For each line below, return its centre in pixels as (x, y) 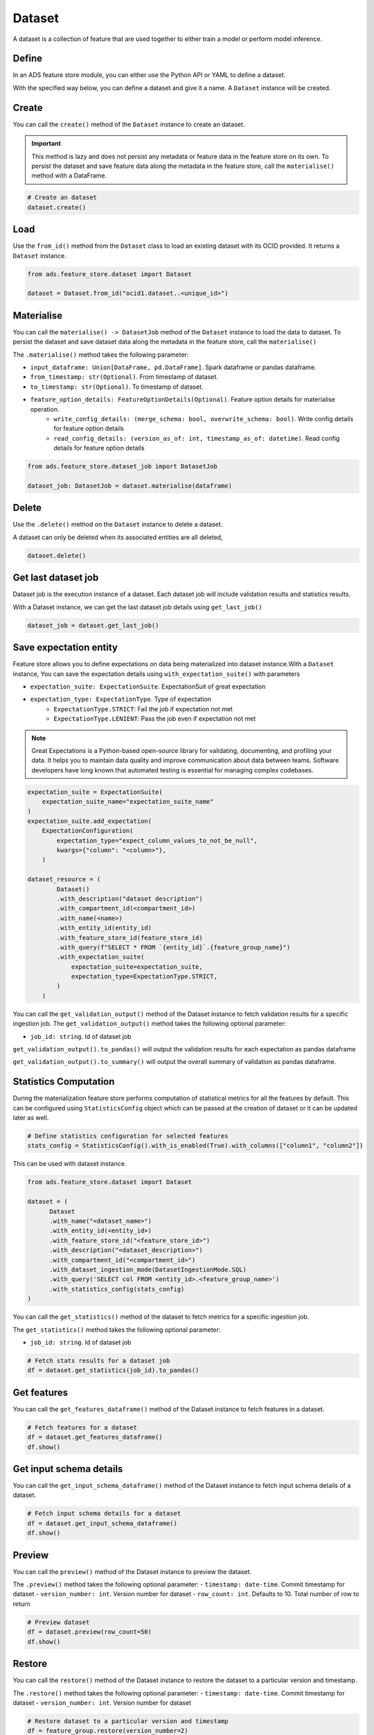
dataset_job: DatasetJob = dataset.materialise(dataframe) (130, 485)
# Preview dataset (59, 1622)
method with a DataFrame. (69, 176)
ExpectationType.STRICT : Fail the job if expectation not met (143, 709)
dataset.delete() (57, 556)
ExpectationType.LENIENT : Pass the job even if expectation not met (155, 719)
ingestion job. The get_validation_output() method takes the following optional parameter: (150, 1024)
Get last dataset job (56, 578)
